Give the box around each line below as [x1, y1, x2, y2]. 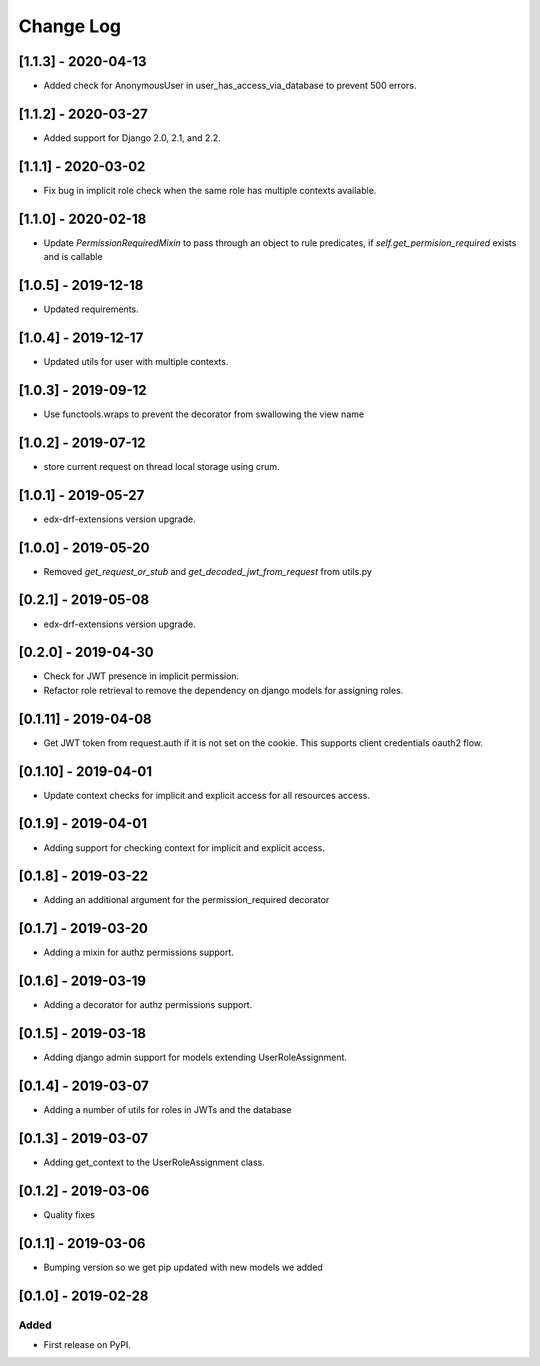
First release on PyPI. [43, 1338, 132, 1350]
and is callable [43, 251, 104, 263]
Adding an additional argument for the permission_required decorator [43, 894, 330, 906]
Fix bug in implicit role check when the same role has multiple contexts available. [43, 184, 377, 196]
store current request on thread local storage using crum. [43, 460, 280, 472]
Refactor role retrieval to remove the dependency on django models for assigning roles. [43, 684, 404, 696]
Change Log [18, 15, 122, 37]
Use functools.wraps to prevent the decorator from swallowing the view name [43, 408, 365, 420]
